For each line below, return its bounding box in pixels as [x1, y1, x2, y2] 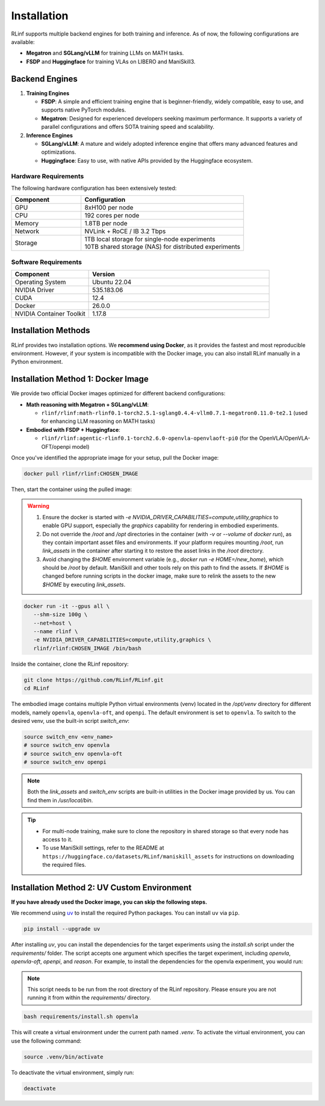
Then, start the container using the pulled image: [11, 486, 132, 493]
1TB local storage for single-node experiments [84, 235, 216, 243]
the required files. [42, 861, 87, 869]
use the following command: [11, 1037, 82, 1045]
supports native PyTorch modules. [41, 106, 126, 114]
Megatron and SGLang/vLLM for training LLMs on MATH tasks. [26, 49, 184, 57]
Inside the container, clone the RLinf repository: [11, 660, 129, 667]
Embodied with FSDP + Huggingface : [26, 426, 120, 433]
